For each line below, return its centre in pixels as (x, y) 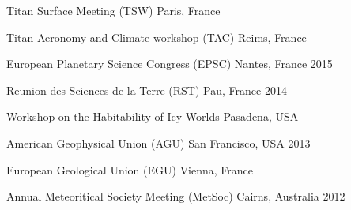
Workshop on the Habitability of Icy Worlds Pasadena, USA (153, 116)
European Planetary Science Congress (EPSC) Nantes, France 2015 (170, 64)
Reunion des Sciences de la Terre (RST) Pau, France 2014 (147, 90)
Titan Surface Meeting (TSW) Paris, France (113, 10)
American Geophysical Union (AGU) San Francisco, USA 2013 (159, 142)
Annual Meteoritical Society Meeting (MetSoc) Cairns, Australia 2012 (176, 196)
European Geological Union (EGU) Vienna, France (130, 169)
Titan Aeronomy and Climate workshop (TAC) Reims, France (157, 37)
